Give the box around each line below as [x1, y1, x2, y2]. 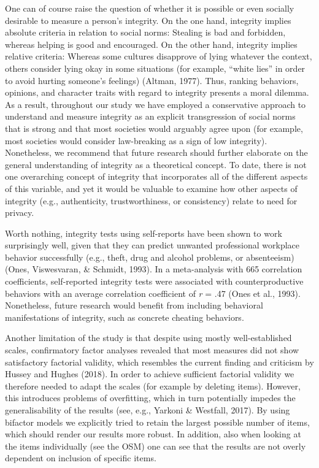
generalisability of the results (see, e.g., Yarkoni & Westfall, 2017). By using [5, 404, 290, 416]
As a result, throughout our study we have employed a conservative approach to [5, 98, 306, 110]
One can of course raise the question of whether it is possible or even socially [5, 2, 294, 14]
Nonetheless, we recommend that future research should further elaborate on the [5, 146, 308, 159]
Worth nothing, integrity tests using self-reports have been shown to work [5, 226, 282, 239]
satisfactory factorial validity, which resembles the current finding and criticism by [5, 355, 314, 368]
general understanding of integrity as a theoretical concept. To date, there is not [5, 158, 307, 171]
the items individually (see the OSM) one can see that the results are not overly [5, 439, 306, 452]
